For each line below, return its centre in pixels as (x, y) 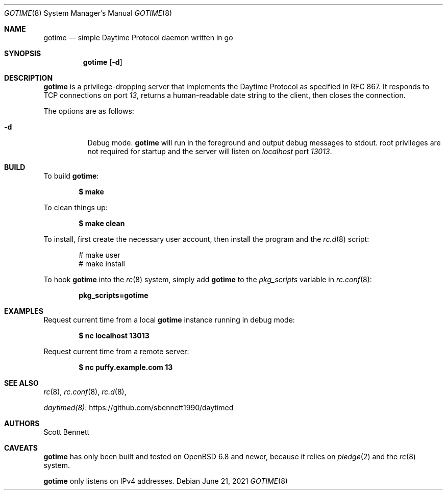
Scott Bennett (67, 432)
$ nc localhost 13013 (114, 336)
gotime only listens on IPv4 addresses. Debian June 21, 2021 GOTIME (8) (166, 481)
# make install (102, 264)
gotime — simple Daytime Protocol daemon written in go (138, 38)
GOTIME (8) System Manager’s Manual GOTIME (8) (88, 13)
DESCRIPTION (29, 78)
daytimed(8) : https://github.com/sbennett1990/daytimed (139, 407)
